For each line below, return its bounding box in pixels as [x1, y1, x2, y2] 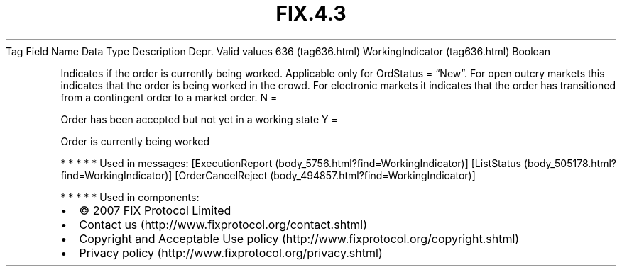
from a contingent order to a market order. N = [60, 91, 278, 103]
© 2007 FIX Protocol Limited [79, 203, 231, 217]
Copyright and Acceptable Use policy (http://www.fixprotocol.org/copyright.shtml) [79, 231, 520, 246]
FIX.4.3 [275, 1, 347, 25]
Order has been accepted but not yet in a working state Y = [60, 113, 338, 125]
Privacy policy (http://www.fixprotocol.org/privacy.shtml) [79, 245, 383, 260]
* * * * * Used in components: [60, 191, 200, 203]
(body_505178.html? [523, 157, 616, 169]
